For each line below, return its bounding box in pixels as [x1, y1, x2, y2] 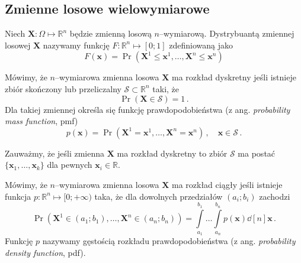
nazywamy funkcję [43, 38, 110, 51]
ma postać [238, 147, 276, 159]
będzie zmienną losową [69, 27, 152, 40]
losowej [5, 38, 31, 51]
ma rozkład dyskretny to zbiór [117, 147, 228, 159]
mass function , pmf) [5, 115, 78, 127]
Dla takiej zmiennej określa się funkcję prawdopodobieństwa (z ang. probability [5, 103, 290, 115]
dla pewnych [47, 158, 92, 171]
